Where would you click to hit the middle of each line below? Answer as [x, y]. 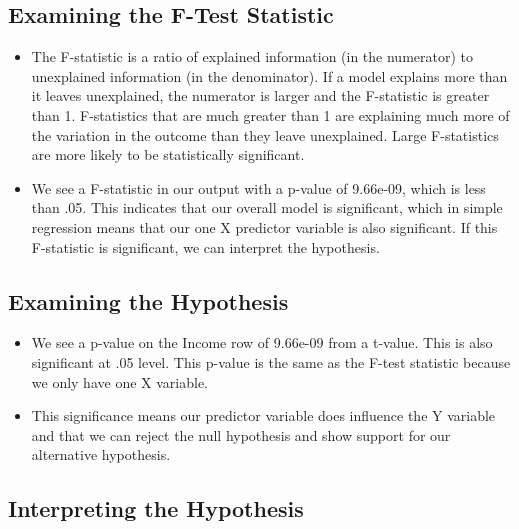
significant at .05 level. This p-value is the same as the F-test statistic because [271, 361]
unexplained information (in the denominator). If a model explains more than [269, 75]
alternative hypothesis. [101, 454]
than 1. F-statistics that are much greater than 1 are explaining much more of [270, 114]
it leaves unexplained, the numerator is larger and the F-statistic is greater [260, 95]
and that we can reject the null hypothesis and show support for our [241, 434]
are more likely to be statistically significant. [168, 154]
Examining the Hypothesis [148, 300]
